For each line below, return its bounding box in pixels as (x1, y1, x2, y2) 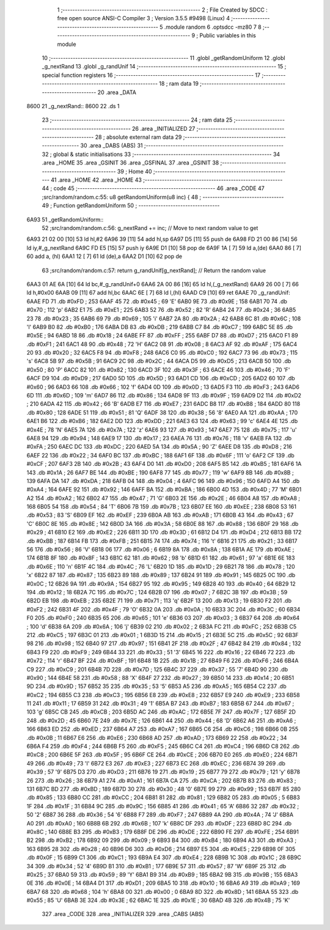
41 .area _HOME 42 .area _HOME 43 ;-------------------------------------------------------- (51, 176, 283, 183)
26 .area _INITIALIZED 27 (131, 125, 196, 132)
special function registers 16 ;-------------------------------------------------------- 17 (42, 71, 261, 79)
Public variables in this (199, 32, 256, 39)
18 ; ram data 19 (159, 80, 199, 87)
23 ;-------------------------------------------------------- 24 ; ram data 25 (42, 116, 233, 124)
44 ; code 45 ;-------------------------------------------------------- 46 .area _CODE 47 (42, 185, 265, 192)
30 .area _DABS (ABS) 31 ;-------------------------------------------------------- (80, 142, 284, 149)
